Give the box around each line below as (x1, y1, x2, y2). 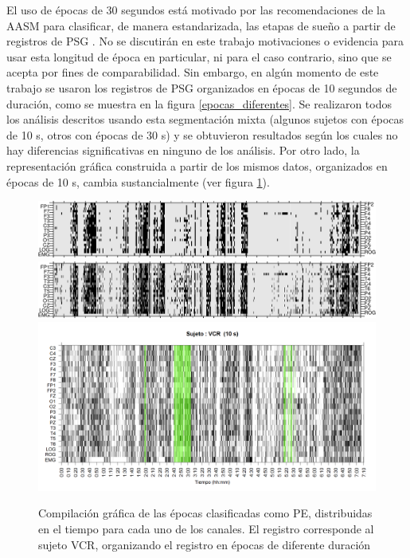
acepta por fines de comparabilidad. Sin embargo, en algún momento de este (6, 64, 379, 81)
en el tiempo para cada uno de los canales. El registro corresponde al (38, 521, 374, 537)
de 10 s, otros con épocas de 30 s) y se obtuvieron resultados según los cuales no (6, 126, 398, 143)
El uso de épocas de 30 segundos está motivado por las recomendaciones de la (6, 2, 385, 18)
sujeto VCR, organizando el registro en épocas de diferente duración (38, 536, 371, 552)
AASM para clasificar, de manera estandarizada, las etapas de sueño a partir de (6, 17, 396, 33)
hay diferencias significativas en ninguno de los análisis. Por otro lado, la (6, 142, 360, 159)
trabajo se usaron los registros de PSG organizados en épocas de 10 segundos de (6, 79, 397, 96)
